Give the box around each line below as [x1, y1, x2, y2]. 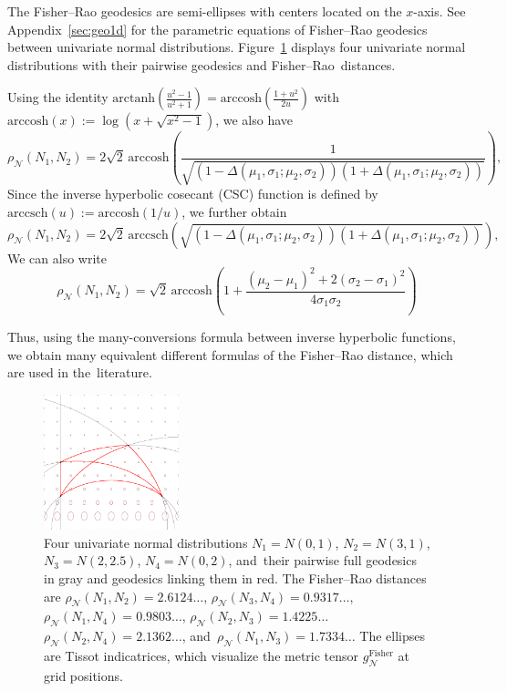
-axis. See [413, 2, 466, 20]
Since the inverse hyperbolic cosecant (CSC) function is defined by [7, 184, 378, 203]
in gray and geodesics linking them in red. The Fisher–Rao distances [44, 569, 427, 588]
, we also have [215, 110, 293, 129]
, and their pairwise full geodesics [228, 551, 417, 570]
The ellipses [359, 626, 426, 645]
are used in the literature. [7, 363, 152, 382]
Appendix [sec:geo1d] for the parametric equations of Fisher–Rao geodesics [7, 19, 428, 38]
